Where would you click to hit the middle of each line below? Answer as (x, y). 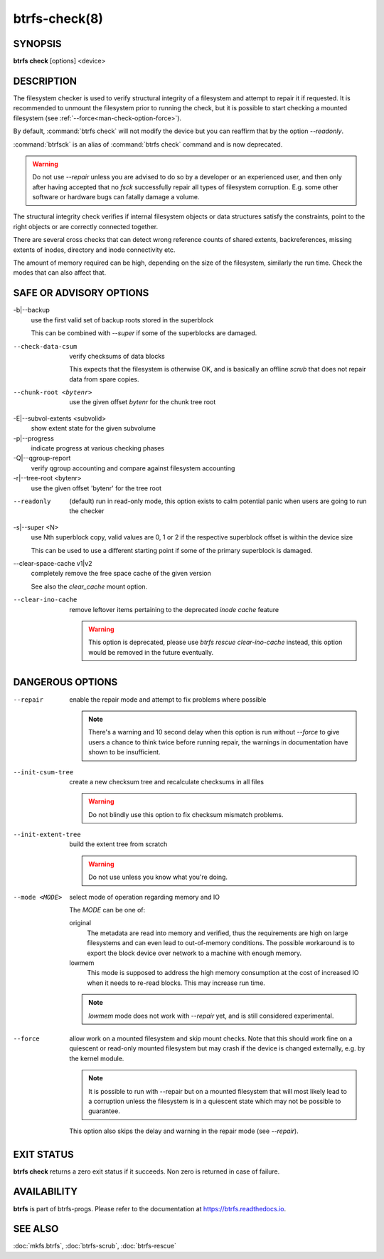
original (80, 923)
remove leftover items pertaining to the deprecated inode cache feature (174, 609)
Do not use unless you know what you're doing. (158, 877)
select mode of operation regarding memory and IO (145, 897)
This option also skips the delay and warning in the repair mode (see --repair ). (184, 1131)
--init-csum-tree (43, 772)
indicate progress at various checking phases (98, 448)
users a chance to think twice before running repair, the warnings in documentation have (218, 742)
